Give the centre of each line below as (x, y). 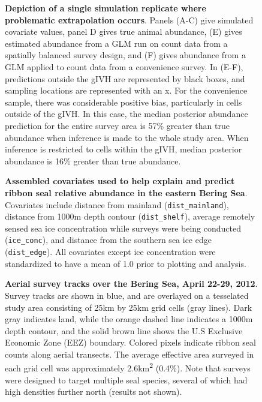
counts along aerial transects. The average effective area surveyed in (130, 354)
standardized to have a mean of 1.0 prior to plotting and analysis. (126, 263)
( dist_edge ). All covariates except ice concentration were (110, 252)
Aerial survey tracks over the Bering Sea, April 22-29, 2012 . (131, 283)
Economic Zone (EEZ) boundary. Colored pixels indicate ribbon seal (130, 342)
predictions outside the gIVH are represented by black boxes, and (125, 78)
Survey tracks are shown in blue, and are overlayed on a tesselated (127, 295)
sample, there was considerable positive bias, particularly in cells (124, 102)
